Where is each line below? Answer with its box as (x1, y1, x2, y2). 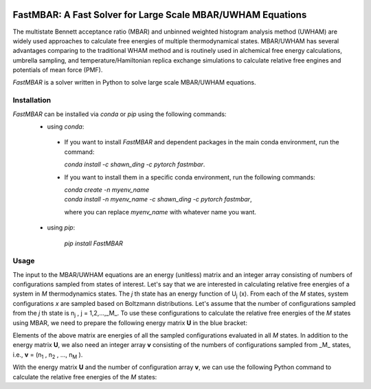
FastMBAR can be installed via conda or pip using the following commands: (12, 110, 227, 118)
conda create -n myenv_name (64, 186, 150, 194)
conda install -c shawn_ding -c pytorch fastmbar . (64, 160, 205, 168)
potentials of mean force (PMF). (12, 66, 103, 74)
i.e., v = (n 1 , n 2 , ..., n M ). (12, 351, 83, 360)
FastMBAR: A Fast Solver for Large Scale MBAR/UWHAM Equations (12, 9, 307, 21)
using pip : (47, 223, 76, 232)
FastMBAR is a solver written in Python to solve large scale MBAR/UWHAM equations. (12, 78, 257, 87)
